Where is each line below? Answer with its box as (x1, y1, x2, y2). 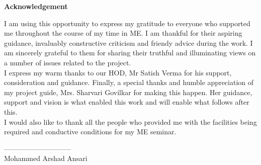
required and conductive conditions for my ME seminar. (4, 126, 177, 137)
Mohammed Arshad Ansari (4, 153, 88, 163)
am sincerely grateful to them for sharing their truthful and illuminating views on (4, 47, 256, 58)
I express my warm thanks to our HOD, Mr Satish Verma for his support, (4, 67, 232, 77)
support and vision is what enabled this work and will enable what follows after (4, 97, 249, 107)
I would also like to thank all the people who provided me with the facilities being (4, 116, 257, 127)
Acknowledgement (4, 1, 68, 11)
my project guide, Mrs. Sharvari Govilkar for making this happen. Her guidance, (4, 87, 252, 97)
